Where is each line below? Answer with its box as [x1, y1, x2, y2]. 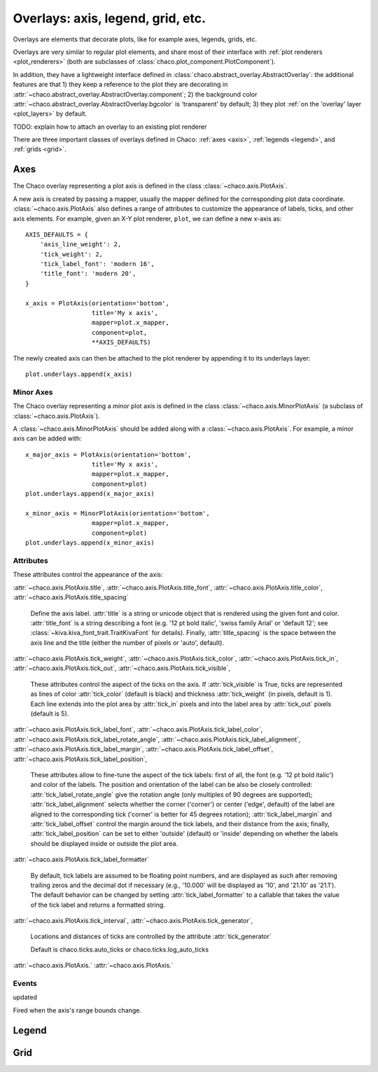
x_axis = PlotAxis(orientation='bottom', [25, 299, 169, 307]
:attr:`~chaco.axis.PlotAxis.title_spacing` [13, 593, 129, 601]
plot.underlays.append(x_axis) [25, 370, 133, 378]
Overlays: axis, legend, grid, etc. [13, 11, 206, 26]
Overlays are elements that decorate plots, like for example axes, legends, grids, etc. [13, 35, 258, 43]
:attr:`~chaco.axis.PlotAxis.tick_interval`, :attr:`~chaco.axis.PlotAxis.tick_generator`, [13, 917, 253, 925]
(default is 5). [30, 709, 69, 718]
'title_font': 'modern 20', [39, 270, 136, 278]
